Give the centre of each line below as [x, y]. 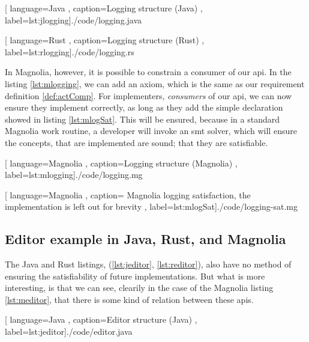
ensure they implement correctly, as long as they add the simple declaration [144, 107]
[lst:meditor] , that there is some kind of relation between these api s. [129, 299]
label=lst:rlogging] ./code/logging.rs [70, 51]
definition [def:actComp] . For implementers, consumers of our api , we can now [148, 95]
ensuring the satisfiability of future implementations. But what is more [135, 276]
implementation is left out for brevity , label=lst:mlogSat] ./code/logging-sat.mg [151, 206]
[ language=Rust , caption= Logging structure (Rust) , [105, 40]
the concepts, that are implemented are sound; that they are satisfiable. [136, 142]
